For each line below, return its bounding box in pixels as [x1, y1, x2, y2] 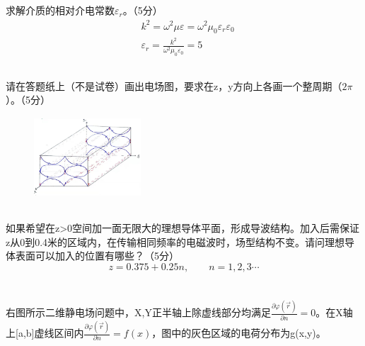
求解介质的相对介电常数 [6, 3, 115, 18]
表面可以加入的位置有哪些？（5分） [15, 248, 179, 263]
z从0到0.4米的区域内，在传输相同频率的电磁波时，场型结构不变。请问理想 [6, 234, 345, 249]
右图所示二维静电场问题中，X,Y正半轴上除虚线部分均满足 [6, 305, 271, 320]
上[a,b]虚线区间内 [6, 325, 84, 340]
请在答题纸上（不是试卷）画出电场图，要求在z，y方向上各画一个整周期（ [6, 78, 342, 93]
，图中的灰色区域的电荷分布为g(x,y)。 [151, 325, 326, 340]
